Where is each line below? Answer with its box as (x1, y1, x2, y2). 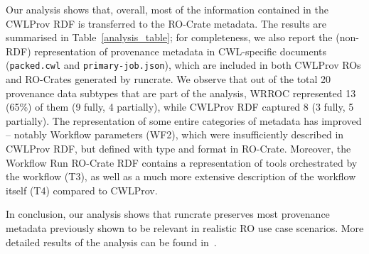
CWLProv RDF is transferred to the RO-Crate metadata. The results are (6, 16, 326, 31)
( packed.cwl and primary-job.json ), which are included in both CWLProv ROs (6, 57, 361, 72)
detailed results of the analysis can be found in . (6, 234, 217, 249)
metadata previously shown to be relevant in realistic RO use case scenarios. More (6, 220, 364, 235)
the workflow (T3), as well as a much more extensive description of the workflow (6, 169, 356, 184)
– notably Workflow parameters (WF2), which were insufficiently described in (6, 127, 344, 142)
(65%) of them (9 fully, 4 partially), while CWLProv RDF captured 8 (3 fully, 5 (6, 99, 354, 114)
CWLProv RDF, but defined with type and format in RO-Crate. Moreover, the (6, 141, 351, 155)
